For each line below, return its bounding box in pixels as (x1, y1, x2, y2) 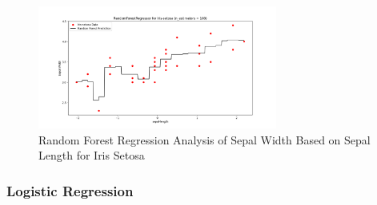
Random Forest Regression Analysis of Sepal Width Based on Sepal (38, 131, 371, 148)
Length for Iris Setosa (38, 147, 145, 164)
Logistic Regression (6, 180, 134, 200)
